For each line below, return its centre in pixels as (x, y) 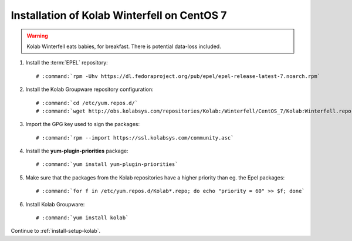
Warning (37, 36)
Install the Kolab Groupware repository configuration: (89, 89)
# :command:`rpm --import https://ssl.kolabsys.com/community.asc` (135, 138)
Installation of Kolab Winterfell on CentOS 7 (119, 15)
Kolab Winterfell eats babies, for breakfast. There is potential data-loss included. (124, 46)
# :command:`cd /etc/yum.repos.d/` (87, 103)
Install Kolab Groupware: (55, 204)
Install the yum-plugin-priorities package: (77, 151)
